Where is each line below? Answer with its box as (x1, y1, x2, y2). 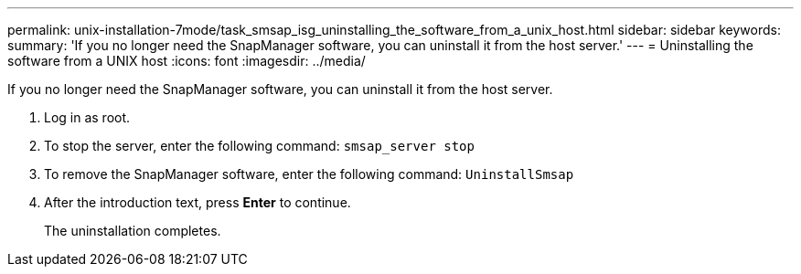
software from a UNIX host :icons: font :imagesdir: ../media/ (7, 53, 366, 68)
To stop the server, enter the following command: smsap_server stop (44, 138, 475, 153)
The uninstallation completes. (44, 223, 221, 238)
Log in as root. (44, 110, 131, 125)
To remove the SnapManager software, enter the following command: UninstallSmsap (44, 166, 574, 182)
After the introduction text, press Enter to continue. (44, 195, 351, 210)
